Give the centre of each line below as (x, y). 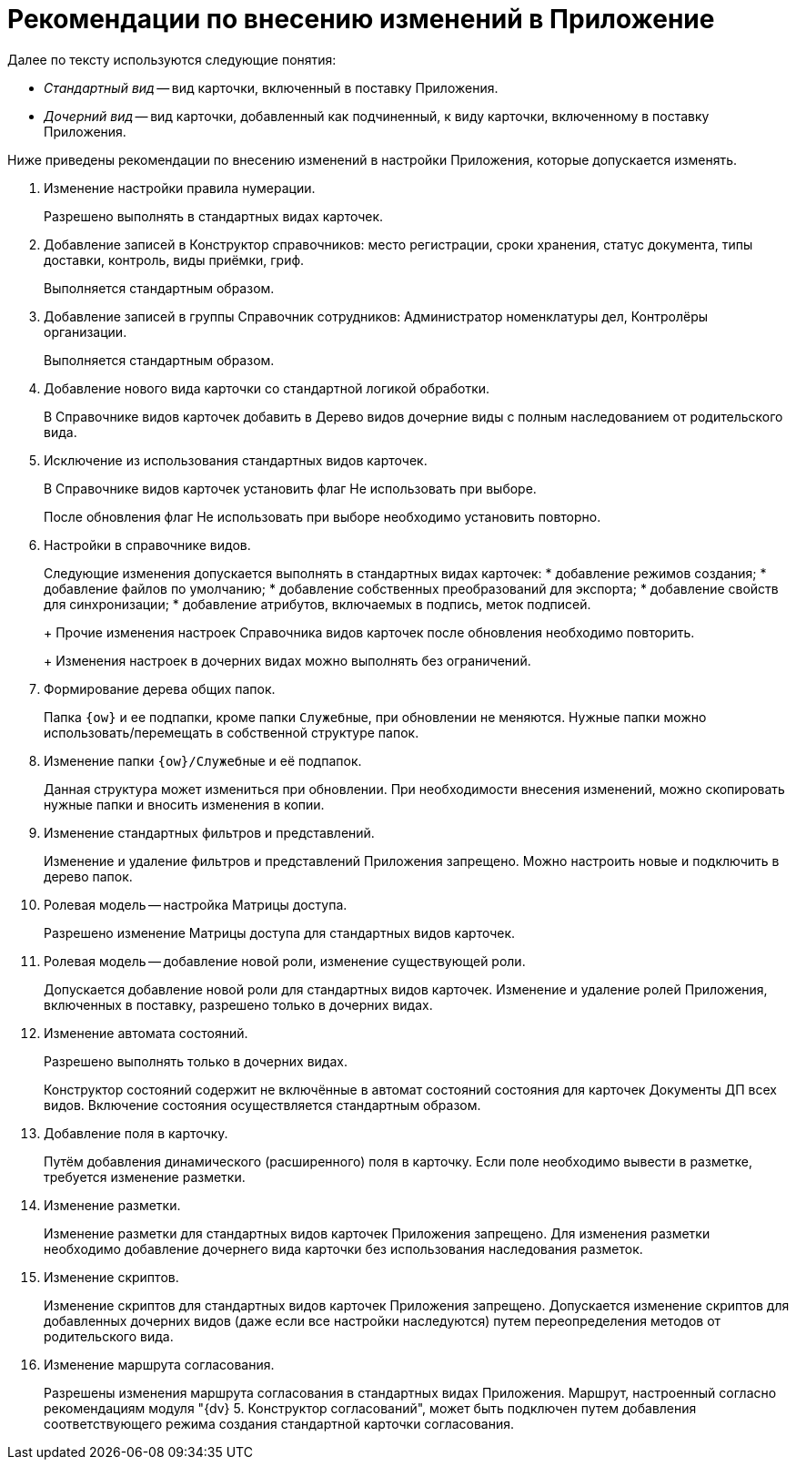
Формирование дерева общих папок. (160, 688)
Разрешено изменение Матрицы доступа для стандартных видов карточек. (280, 932)
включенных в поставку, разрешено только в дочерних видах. (238, 1004)
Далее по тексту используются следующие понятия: (172, 59)
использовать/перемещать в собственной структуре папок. (232, 732)
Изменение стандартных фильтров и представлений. (209, 832)
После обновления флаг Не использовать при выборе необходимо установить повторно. (322, 516)
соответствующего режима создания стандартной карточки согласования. (279, 1423)
